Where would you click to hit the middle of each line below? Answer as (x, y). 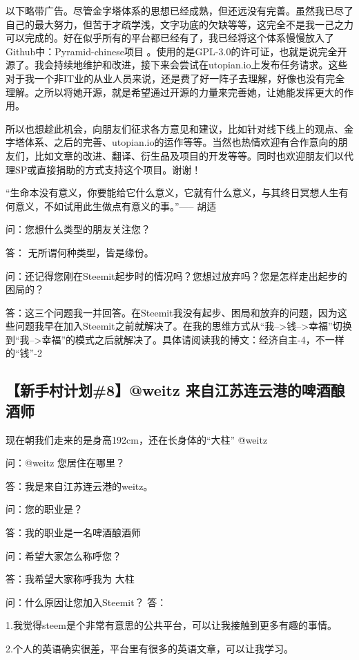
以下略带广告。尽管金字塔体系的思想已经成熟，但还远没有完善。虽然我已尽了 (179, 10)
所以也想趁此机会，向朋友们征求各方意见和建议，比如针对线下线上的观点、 (175, 128)
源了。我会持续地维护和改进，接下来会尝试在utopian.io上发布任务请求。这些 (177, 65)
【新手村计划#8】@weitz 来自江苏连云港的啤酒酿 (175, 390)
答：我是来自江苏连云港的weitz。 (79, 485)
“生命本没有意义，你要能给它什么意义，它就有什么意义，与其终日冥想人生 (172, 192)
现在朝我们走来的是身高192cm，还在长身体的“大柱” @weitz (137, 439)
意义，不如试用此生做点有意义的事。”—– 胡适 (116, 206)
